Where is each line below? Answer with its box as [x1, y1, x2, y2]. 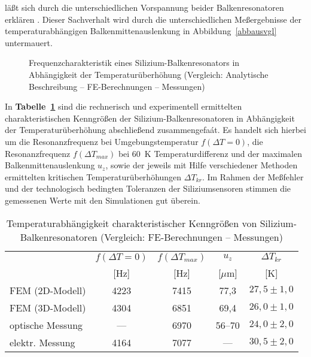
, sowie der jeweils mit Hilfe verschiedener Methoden [105, 159, 298, 171]
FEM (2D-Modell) [10, 283, 86, 297]
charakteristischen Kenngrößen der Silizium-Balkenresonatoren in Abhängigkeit [5, 111, 295, 124]
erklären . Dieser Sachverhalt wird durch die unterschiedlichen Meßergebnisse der [5, 13, 301, 25]
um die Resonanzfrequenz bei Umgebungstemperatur [5, 135, 199, 147]
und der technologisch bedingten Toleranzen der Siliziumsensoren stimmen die [5, 182, 291, 195]
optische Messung [10, 317, 83, 332]
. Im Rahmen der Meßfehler [202, 170, 304, 183]
